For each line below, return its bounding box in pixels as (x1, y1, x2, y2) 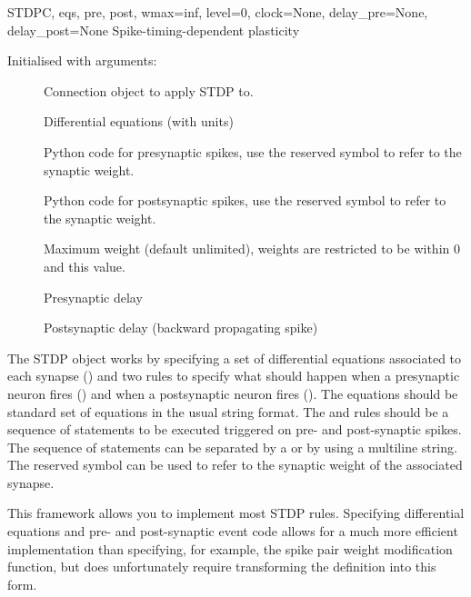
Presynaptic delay (44, 287, 143, 306)
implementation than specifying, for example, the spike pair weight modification (7, 539, 453, 558)
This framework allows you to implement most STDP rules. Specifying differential (7, 503, 465, 522)
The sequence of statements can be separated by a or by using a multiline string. (7, 437, 457, 456)
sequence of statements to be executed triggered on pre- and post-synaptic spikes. (7, 420, 462, 439)
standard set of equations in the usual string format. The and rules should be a (7, 402, 449, 421)
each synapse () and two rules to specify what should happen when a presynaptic (7, 366, 460, 385)
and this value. (44, 256, 125, 275)
